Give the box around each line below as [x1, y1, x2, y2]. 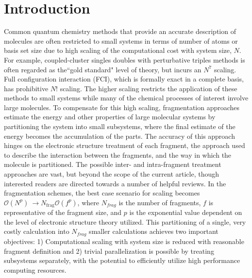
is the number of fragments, [118, 197, 201, 207]
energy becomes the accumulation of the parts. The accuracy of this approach [4, 131, 235, 141]
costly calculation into [4, 226, 69, 236]
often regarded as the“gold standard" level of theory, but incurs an [4, 64, 202, 74]
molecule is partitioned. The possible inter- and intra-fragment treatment [4, 159, 221, 169]
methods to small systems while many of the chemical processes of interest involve [4, 93, 249, 103]
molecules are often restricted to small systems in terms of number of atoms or [4, 35, 238, 46]
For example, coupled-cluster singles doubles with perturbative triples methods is [4, 54, 245, 65]
